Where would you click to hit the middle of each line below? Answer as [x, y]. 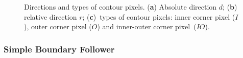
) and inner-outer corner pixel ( [147, 26]
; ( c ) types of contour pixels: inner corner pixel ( [159, 16]
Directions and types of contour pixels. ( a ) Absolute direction [120, 7]
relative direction [51, 16]
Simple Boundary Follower [59, 49]
